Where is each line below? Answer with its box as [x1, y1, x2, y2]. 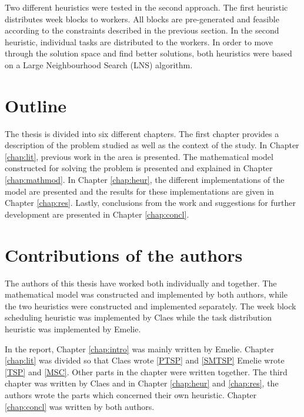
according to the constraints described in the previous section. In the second [5, 24, 279, 36]
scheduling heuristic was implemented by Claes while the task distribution [5, 311, 272, 323]
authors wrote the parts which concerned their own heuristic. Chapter [5, 388, 257, 401]
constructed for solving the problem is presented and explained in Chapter [5, 162, 273, 174]
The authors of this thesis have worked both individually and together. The [5, 276, 277, 289]
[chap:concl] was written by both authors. [5, 400, 155, 412]
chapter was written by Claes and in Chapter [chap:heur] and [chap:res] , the [5, 377, 279, 389]
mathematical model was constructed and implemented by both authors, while [5, 288, 288, 301]
